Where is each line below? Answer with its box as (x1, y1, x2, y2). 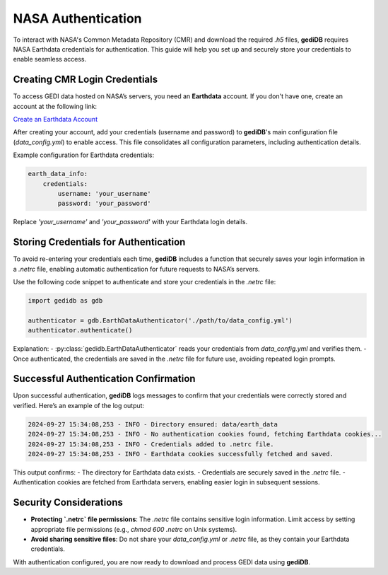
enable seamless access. (13, 55, 87, 64)
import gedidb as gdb (28, 297, 103, 304)
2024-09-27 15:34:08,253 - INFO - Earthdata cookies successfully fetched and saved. (28, 450, 334, 458)
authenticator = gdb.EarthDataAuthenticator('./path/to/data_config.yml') (28, 316, 293, 325)
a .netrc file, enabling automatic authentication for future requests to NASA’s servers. (13, 265, 261, 273)
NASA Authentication (13, 11, 142, 26)
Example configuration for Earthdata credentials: (13, 151, 155, 159)
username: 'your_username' (57, 190, 151, 197)
